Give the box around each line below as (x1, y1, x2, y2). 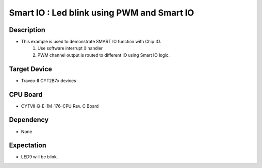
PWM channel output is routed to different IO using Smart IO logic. (37, 52, 170, 58)
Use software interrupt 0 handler (37, 45, 103, 51)
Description (9, 26, 46, 34)
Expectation (9, 141, 47, 150)
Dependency (9, 116, 49, 124)
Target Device (9, 65, 52, 73)
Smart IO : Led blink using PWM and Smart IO (9, 7, 194, 18)
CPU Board (9, 90, 43, 99)
